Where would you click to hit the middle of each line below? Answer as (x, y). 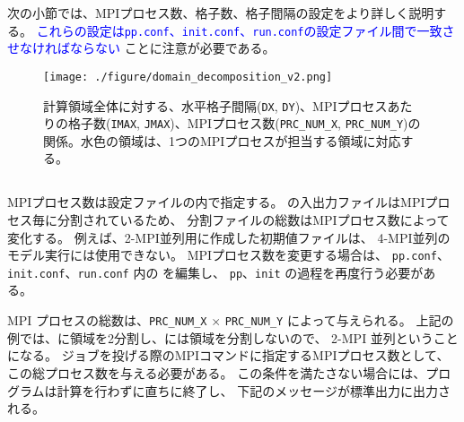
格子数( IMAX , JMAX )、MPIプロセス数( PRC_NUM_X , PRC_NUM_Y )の (244, 123)
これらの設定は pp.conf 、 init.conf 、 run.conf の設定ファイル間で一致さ (245, 30)
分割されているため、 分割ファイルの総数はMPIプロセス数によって (253, 219)
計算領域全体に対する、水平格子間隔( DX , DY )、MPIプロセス (215, 105)
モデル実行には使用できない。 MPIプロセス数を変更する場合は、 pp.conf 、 (228, 255)
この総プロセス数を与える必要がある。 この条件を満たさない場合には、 (217, 372)
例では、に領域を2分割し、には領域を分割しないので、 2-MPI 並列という (220, 337)
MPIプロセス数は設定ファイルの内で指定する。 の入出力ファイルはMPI (216, 202)
